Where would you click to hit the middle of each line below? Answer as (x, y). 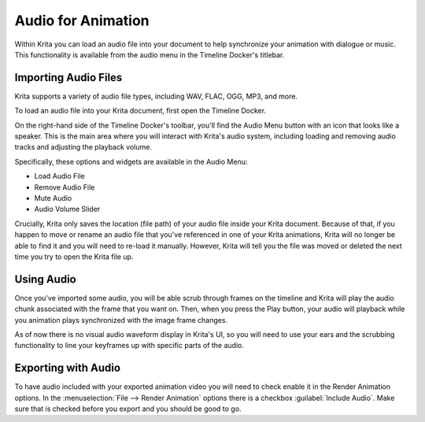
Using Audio (45, 279)
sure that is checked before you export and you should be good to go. (128, 409)
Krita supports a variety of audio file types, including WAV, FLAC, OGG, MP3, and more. (156, 96)
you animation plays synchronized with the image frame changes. (121, 320)
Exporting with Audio (68, 368)
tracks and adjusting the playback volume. (83, 147)
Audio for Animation (82, 20)
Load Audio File (60, 176)
